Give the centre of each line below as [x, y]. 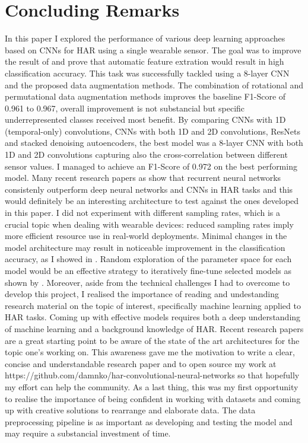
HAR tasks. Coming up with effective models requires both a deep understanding [153, 317]
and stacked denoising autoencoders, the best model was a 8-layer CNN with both [154, 143]
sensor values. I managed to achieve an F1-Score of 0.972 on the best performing [151, 166]
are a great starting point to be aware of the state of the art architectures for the [152, 340]
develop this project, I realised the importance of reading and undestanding [142, 294]
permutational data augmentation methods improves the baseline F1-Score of [145, 96]
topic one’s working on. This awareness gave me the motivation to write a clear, [150, 352]
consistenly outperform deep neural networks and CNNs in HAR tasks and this [149, 189]
